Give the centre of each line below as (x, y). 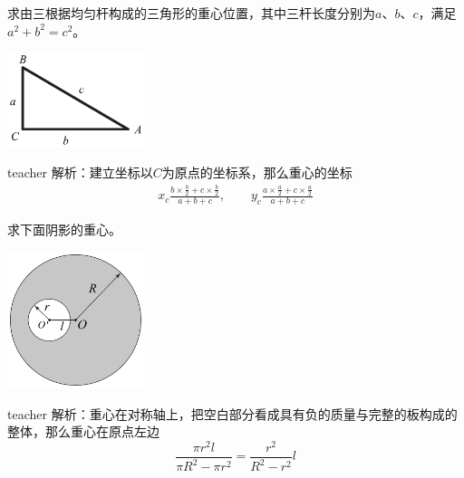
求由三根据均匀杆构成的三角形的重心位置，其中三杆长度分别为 (191, 13)
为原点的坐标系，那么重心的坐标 (257, 172)
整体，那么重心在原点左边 (83, 431)
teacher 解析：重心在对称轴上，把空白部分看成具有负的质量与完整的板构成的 (232, 413)
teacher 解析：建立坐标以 (80, 172)
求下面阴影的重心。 (64, 229)
